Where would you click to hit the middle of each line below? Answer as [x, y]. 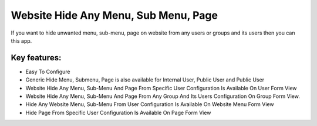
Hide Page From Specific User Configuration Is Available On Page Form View [118, 113]
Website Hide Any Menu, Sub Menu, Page [114, 15]
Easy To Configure [48, 71]
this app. [21, 40]
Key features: [36, 58]
